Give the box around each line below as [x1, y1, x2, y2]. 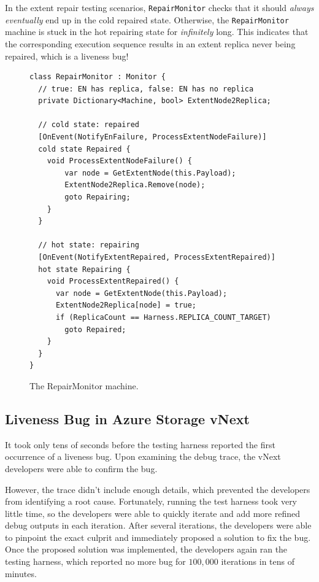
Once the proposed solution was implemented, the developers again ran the [5, 543, 288, 556]
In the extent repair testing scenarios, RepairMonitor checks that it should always [5, 1, 314, 14]
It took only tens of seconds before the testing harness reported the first [5, 438, 275, 451]
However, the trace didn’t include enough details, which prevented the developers [5, 483, 310, 495]
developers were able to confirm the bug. [5, 462, 158, 475]
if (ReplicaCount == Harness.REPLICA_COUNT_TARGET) [55, 312, 271, 322]
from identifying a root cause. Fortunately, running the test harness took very [5, 495, 298, 508]
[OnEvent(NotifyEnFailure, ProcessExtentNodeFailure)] [38, 133, 267, 142]
